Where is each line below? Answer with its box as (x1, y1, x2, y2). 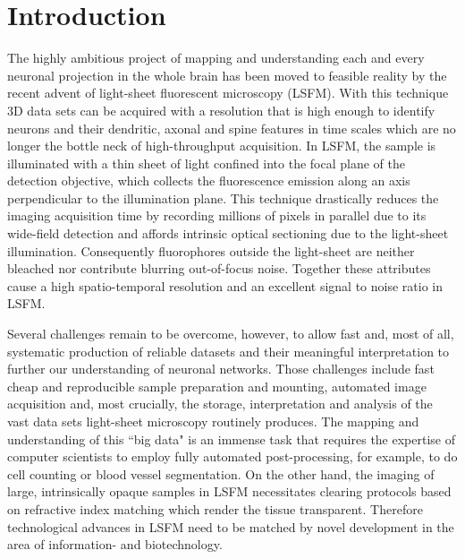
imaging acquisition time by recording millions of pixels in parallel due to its (7, 206, 427, 225)
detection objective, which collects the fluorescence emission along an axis (7, 171, 410, 190)
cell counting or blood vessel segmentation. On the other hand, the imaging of (7, 464, 435, 483)
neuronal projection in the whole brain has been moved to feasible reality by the (7, 65, 447, 84)
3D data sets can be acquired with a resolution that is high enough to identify (7, 100, 435, 119)
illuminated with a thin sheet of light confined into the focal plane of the (7, 153, 406, 172)
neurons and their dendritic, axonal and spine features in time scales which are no (7, 118, 456, 137)
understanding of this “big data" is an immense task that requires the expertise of (7, 429, 455, 448)
